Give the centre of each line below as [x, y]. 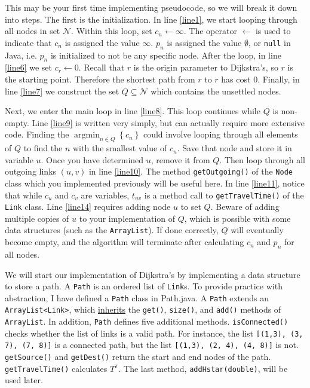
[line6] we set [29, 67]
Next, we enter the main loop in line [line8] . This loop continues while [133, 111]
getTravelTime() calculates [56, 368]
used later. [24, 380]
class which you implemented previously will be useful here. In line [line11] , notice [155, 183]
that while [24, 195]
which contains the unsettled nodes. [216, 91]
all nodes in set [33, 31]
